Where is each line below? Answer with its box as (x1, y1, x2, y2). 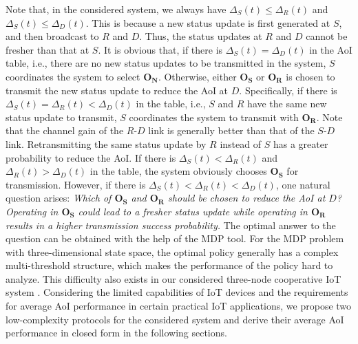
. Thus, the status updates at (139, 29, 262, 43)
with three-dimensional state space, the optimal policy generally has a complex (6, 244, 339, 259)
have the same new (247, 96, 327, 111)
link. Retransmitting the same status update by (6, 136, 207, 151)
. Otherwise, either (158, 69, 237, 83)
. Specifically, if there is (239, 83, 337, 97)
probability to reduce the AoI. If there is (6, 150, 176, 164)
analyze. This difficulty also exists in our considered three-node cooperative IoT (6, 271, 341, 286)
